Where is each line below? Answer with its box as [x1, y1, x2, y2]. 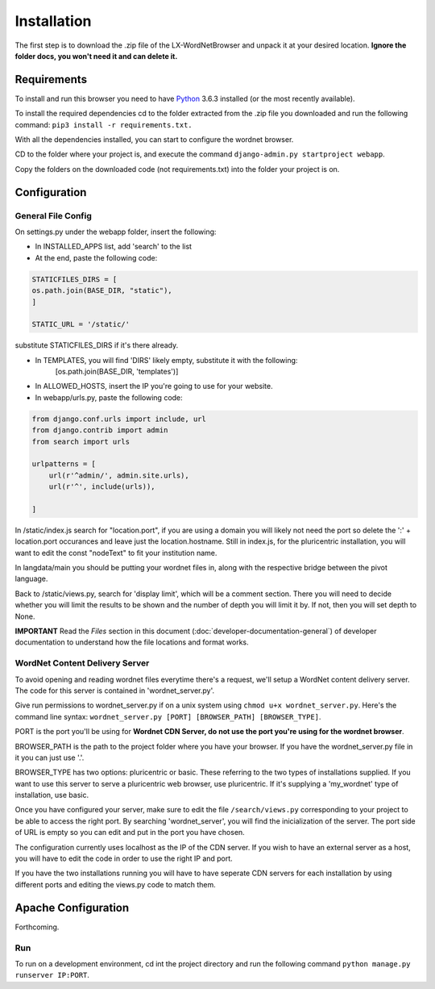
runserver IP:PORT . [14, 970, 90, 980]
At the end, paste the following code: [35, 252, 158, 262]
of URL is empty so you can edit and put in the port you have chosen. [14, 828, 245, 837]
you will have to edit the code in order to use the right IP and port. [14, 853, 233, 863]
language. [14, 574, 48, 584]
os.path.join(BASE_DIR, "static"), [31, 286, 172, 295]
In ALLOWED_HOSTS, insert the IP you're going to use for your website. [35, 382, 273, 391]
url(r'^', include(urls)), [48, 482, 156, 491]
